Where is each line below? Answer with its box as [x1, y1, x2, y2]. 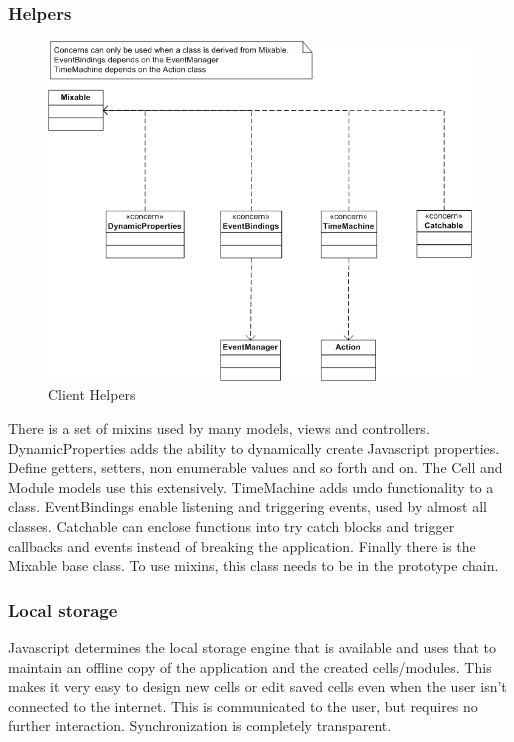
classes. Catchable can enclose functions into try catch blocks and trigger [8, 515, 455, 536]
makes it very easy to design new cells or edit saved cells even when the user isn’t [8, 676, 507, 697]
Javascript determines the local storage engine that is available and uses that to [8, 636, 497, 657]
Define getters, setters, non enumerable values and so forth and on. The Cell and [8, 457, 503, 478]
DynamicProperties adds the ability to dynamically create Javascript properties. [8, 437, 500, 458]
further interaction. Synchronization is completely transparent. [8, 715, 392, 736]
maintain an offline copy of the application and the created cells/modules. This [8, 656, 492, 677]
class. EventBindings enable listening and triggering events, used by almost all [8, 496, 487, 517]
